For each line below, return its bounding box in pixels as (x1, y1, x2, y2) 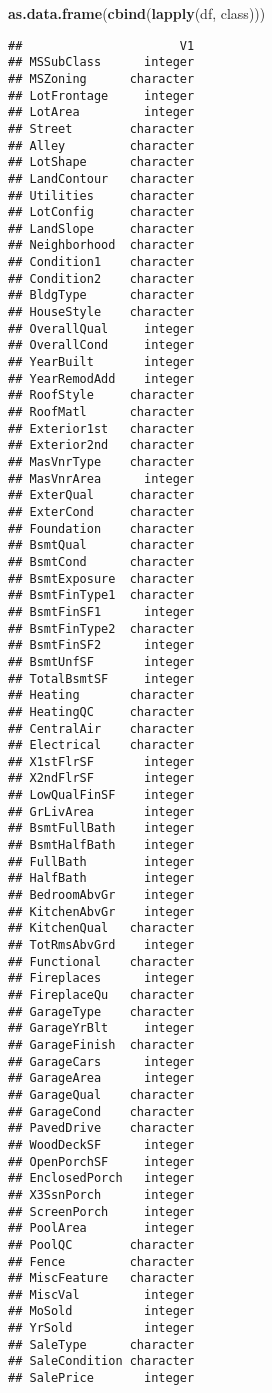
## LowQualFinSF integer (8, 788, 195, 803)
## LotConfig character (8, 205, 195, 220)
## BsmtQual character (8, 538, 195, 553)
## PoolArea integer (8, 1221, 195, 1236)
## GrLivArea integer (8, 804, 195, 819)
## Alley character (8, 138, 195, 153)
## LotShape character (8, 155, 195, 170)
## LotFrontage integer (8, 88, 195, 103)
